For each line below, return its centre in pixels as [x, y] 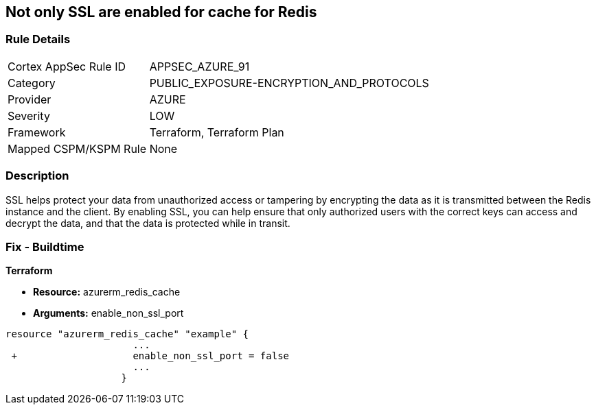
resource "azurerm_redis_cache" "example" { [127, 334]
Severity [29, 116]
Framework [37, 132]
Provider [30, 99]
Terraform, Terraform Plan [217, 132]
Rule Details [38, 39]
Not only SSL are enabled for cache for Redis [161, 12]
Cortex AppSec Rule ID [67, 66]
